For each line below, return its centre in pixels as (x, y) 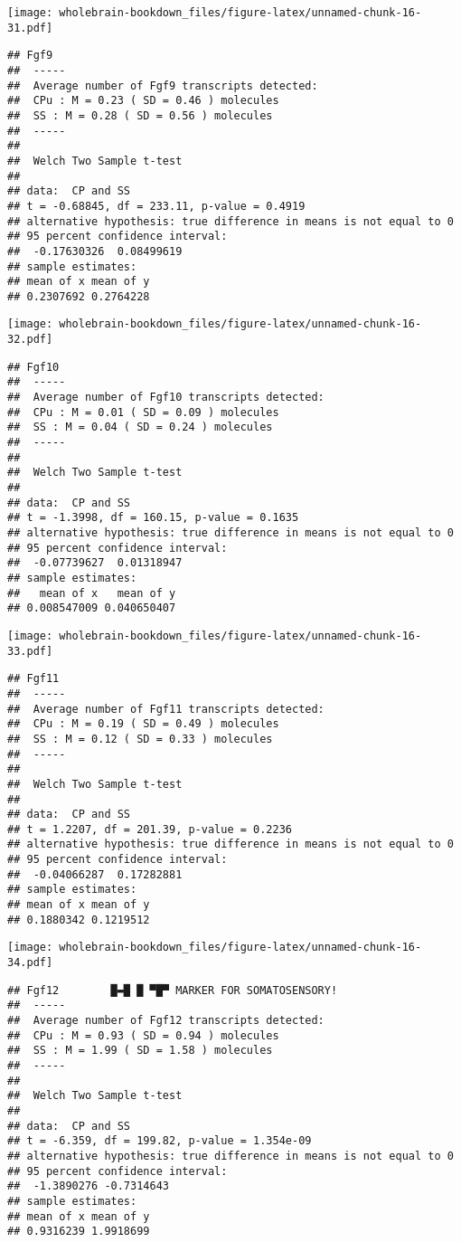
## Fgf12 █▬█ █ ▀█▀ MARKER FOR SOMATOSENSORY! (173, 990)
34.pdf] (30, 963)
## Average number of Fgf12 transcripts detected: (166, 1021)
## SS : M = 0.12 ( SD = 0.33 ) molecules (140, 739)
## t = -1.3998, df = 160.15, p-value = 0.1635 (153, 518)
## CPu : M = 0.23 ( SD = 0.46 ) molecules (143, 101)
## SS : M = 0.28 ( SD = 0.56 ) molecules (140, 115)
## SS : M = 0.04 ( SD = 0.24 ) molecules (140, 427)
